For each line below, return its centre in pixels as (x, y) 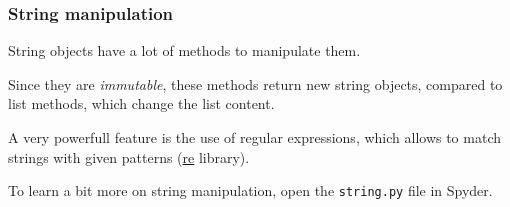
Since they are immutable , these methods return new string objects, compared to (255, 83)
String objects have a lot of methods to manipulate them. (184, 50)
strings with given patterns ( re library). (129, 156)
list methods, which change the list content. (141, 103)
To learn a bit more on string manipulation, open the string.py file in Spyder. (250, 190)
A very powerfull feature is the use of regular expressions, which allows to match (254, 137)
